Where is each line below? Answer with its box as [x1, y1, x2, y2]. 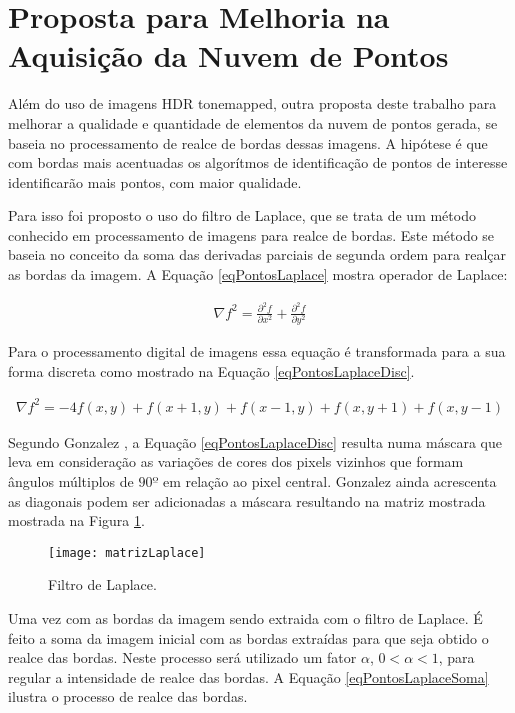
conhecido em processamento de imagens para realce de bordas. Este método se [8, 224, 495, 245]
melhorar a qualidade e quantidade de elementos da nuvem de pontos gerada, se [8, 112, 498, 133]
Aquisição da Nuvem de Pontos [8, 35, 449, 76]
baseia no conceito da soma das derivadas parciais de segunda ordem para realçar [8, 244, 507, 265]
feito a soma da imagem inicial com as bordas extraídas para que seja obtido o [8, 627, 489, 648]
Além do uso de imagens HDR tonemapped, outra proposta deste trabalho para [8, 93, 497, 114]
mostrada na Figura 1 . [8, 510, 145, 531]
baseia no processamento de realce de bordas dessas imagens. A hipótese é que [8, 132, 488, 153]
